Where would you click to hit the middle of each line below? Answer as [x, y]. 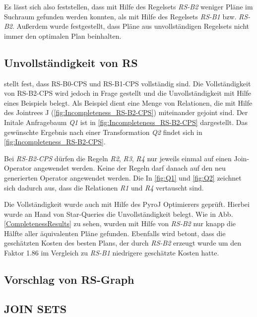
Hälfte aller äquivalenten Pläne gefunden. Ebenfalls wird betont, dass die [115, 233]
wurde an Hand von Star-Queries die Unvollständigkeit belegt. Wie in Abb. [119, 214]
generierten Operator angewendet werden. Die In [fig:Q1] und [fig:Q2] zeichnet [123, 177]
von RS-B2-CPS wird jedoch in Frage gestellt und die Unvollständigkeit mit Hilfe [128, 93]
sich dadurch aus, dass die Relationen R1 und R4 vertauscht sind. [104, 187]
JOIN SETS [35, 308]
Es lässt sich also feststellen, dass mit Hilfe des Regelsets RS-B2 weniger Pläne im [128, 6]
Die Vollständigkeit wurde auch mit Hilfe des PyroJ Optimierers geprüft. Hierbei [127, 204]
